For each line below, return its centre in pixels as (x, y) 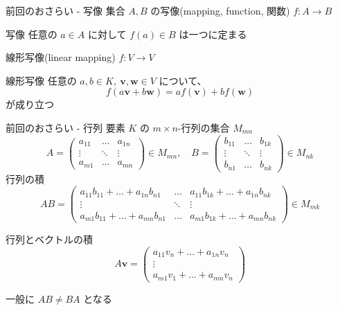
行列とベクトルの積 (49, 239)
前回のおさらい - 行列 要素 (65, 127)
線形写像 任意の (41, 80)
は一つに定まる (213, 34)
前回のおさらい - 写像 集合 (65, 10)
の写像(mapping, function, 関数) (220, 10)
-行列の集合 (204, 127)
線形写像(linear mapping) (61, 57)
